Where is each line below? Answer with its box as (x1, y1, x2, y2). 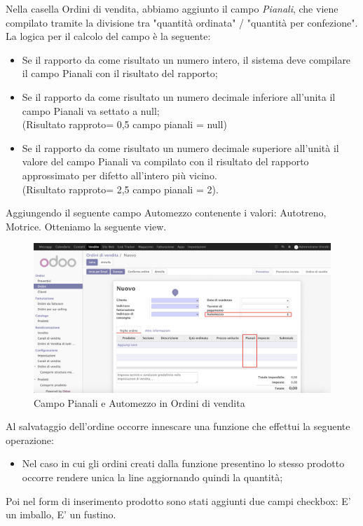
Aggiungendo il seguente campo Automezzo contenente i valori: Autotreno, (6, 205, 327, 220)
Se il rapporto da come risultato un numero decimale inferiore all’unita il (22, 89, 336, 104)
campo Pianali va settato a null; (22, 103, 160, 118)
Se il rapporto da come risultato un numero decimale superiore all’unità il (22, 140, 339, 155)
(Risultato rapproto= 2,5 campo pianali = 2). (22, 181, 219, 196)
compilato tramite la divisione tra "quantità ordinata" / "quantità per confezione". (6, 15, 358, 29)
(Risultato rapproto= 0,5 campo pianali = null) (22, 117, 227, 132)
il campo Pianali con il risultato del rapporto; (22, 66, 218, 81)
